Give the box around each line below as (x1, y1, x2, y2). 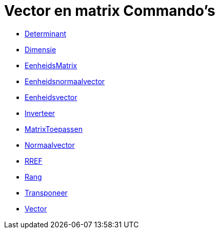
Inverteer (25, 108, 55, 118)
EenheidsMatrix (25, 61, 77, 70)
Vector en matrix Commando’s (4, 2, 215, 20)
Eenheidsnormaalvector (25, 76, 105, 86)
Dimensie (25, 45, 56, 54)
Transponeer (25, 188, 68, 197)
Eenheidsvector (25, 92, 77, 102)
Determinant (25, 29, 66, 38)
